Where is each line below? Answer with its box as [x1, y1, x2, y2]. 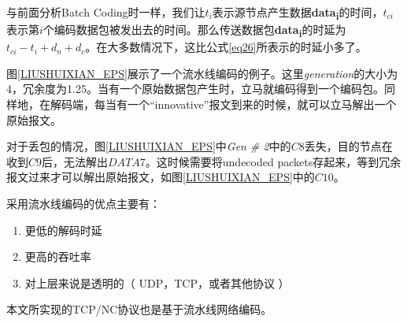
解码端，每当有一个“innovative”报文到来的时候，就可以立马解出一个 [50, 96, 397, 113]
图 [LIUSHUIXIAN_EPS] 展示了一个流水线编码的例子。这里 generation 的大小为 [6, 65, 398, 81]
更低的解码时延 [24, 221, 102, 238]
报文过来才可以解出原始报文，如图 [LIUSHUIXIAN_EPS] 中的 [6, 169, 315, 185]
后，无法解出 [42, 153, 109, 169]
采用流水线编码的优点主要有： [6, 195, 161, 211]
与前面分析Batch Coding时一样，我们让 [6, 4, 205, 20]
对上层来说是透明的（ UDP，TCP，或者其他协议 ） [24, 274, 290, 291]
